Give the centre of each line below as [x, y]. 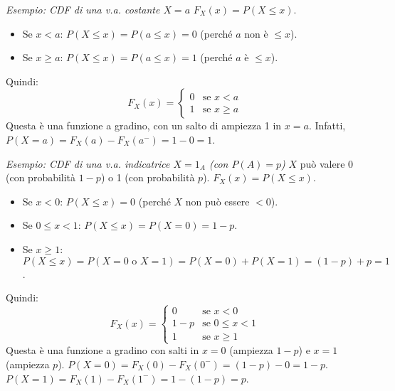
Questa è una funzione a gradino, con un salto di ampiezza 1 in [144, 125]
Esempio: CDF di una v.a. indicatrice [88, 163]
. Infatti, [327, 125]
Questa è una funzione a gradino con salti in [102, 350]
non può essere [217, 201]
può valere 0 [327, 163]
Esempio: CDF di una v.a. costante [83, 9]
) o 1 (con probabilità [148, 177]
